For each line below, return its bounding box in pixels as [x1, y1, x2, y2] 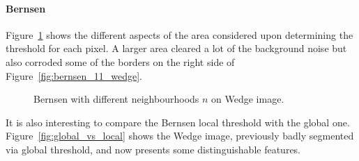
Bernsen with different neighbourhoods [33, 92, 199, 106]
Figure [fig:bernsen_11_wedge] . [6, 68, 143, 83]
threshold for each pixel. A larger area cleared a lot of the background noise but [6, 41, 347, 56]
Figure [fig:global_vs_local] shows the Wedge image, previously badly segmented [6, 128, 354, 143]
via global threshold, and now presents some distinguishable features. [6, 142, 301, 156]
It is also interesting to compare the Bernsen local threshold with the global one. [6, 115, 350, 129]
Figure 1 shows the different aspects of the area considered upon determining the [6, 27, 353, 42]
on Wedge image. [211, 92, 284, 106]
